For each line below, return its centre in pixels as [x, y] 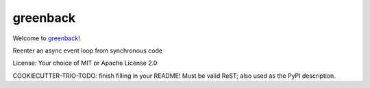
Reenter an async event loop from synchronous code [88, 50]
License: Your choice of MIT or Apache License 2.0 [85, 63]
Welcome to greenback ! [46, 38]
